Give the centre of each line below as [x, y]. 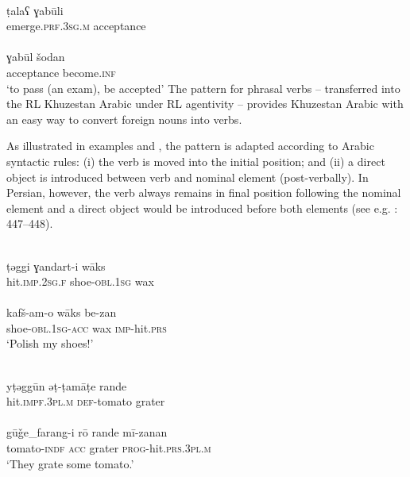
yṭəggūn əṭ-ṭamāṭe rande [67, 385]
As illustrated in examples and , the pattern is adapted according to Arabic [190, 146]
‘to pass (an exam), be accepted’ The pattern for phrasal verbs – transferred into [203, 88]
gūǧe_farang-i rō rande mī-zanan [87, 432]
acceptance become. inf [61, 72]
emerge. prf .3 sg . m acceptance [76, 26]
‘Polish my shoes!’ [50, 343]
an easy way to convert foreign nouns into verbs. [124, 119]
